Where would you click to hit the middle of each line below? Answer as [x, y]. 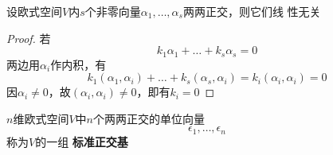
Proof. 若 [29, 38]
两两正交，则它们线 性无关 [252, 11]
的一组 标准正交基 [82, 141]
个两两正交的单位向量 [149, 118]
